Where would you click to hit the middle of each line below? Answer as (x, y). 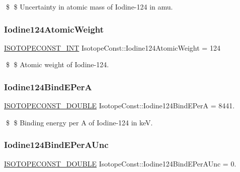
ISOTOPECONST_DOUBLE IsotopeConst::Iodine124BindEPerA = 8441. (119, 106)
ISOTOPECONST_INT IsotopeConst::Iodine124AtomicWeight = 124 (112, 47)
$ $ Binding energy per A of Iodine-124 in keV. (79, 122)
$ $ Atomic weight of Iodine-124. (57, 64)
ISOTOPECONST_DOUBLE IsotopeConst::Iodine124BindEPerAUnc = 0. (120, 163)
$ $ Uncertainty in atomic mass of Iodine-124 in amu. (89, 7)
